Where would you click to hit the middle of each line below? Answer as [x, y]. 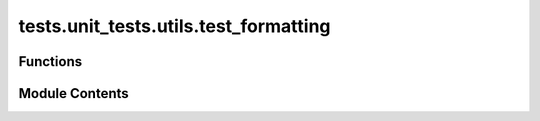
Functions [50, 61]
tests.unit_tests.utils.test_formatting [174, 26]
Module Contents [73, 93]
